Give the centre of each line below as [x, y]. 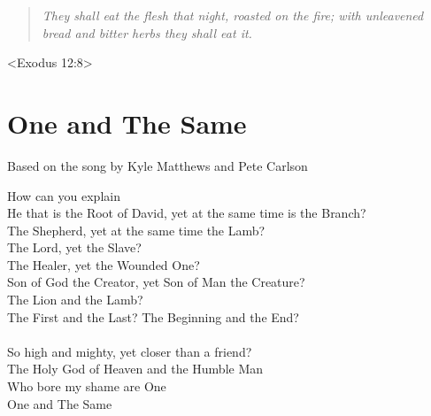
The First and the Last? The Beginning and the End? [153, 316]
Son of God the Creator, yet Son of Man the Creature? [156, 282]
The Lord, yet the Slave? [74, 247]
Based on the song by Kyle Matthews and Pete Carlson [158, 165]
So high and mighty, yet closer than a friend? [130, 351]
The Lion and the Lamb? [75, 300]
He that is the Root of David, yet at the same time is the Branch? [187, 213]
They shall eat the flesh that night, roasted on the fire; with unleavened [233, 15]
